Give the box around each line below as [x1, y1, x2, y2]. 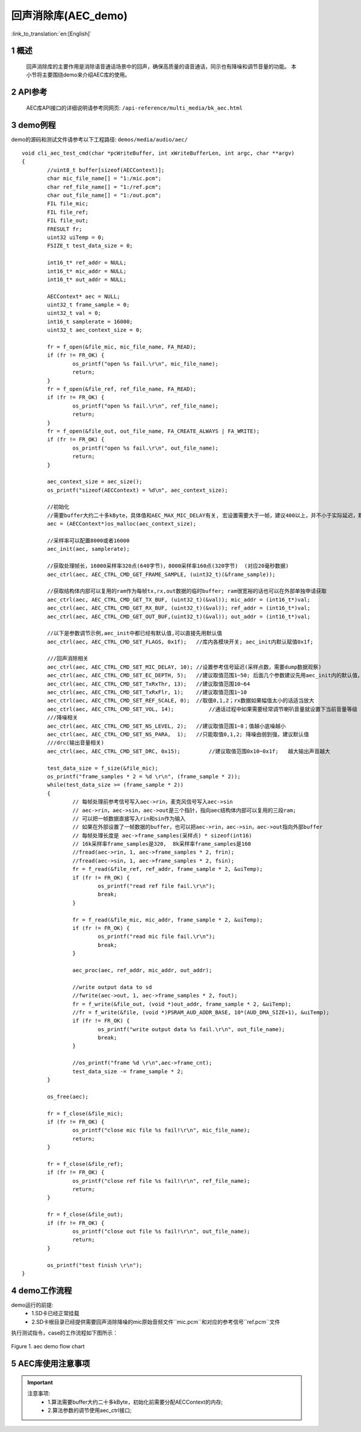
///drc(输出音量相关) [47, 739, 105, 746]
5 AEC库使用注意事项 [11, 1359, 90, 1369]
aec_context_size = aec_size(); [47, 479, 143, 485]
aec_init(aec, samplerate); [47, 545, 130, 553]
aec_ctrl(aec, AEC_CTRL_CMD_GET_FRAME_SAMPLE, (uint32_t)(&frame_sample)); [47, 571, 276, 578]
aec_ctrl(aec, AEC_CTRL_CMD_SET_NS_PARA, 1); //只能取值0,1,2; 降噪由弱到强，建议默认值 [47, 731, 309, 737]
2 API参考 [11, 87, 48, 98]
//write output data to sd [72, 984, 152, 990]
